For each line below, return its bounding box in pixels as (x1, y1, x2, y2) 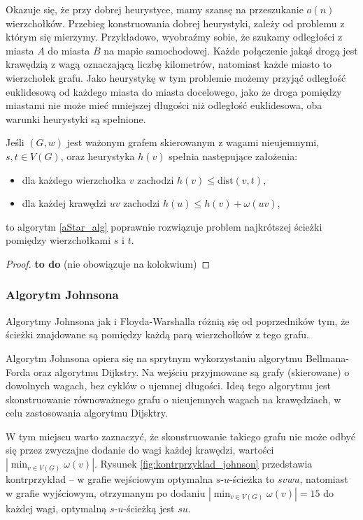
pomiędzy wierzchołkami (6, 233, 111, 247)
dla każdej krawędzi (22, 196, 107, 210)
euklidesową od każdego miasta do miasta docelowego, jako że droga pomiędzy (6, 84, 342, 99)
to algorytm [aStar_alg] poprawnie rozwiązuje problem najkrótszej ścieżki (6, 219, 322, 233)
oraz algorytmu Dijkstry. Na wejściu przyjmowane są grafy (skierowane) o (33, 364, 350, 379)
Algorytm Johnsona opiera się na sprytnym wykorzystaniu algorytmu (6, 350, 303, 365)
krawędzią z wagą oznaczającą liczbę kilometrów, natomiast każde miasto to (6, 57, 332, 71)
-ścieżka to (229, 472, 275, 486)
